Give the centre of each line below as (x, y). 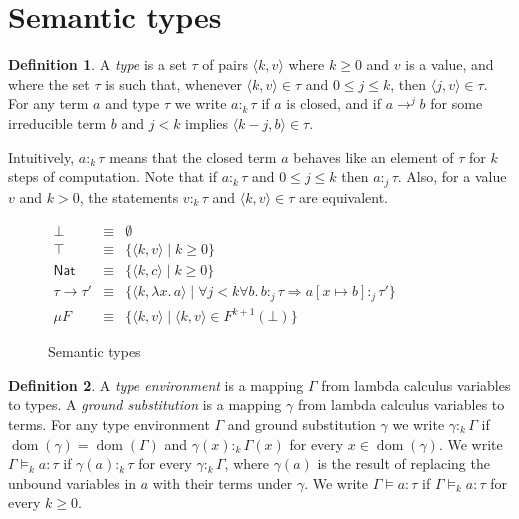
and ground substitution (301, 424)
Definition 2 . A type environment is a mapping (156, 384)
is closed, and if (333, 103)
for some (456, 103)
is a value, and (449, 64)
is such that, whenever (173, 83)
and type (132, 103)
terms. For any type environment (109, 424)
